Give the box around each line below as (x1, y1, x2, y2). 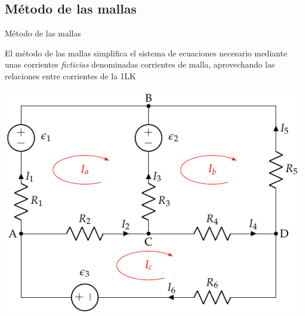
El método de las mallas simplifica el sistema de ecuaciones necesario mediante (5, 46, 287, 59)
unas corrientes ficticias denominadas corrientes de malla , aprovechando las (5, 58, 275, 70)
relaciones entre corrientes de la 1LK (5, 69, 136, 82)
